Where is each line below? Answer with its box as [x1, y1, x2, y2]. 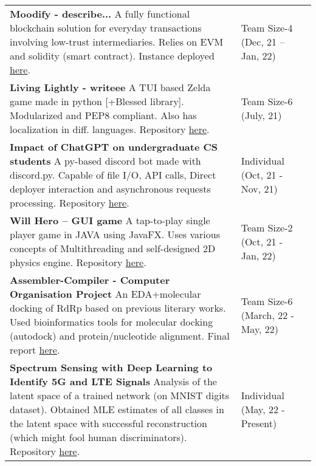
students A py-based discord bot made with [10, 154, 201, 168]
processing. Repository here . [10, 196, 129, 210]
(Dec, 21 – [241, 35, 285, 49]
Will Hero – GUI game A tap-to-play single [10, 213, 210, 227]
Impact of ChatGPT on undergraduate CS [10, 140, 218, 154]
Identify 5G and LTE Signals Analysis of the [10, 374, 217, 388]
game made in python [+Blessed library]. [10, 94, 184, 108]
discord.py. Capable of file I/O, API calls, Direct [10, 168, 216, 182]
